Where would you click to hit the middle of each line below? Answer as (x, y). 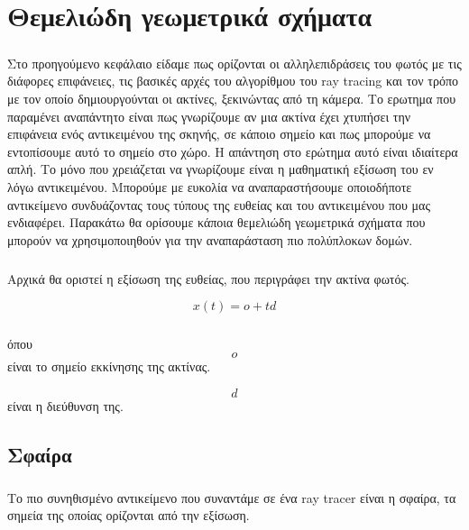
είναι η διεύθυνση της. (65, 405)
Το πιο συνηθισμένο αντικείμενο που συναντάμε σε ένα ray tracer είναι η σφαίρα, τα (232, 497)
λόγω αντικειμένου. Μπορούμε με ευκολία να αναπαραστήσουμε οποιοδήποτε (210, 186)
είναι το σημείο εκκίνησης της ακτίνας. (109, 366)
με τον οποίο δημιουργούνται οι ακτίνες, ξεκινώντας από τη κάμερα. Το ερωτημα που (232, 98)
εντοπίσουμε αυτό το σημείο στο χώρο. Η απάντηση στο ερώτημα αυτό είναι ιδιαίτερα (233, 151)
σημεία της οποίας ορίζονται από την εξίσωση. (129, 515)
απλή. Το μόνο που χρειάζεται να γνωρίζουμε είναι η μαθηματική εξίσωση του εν (221, 169)
